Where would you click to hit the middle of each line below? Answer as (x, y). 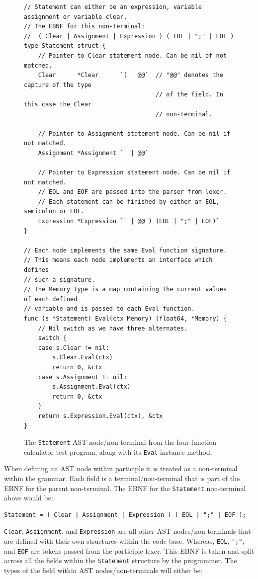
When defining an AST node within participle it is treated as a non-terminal (121, 468)
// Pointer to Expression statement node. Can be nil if (134, 173)
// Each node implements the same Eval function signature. (126, 250)
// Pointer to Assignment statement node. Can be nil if (134, 133)
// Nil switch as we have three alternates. (113, 328)
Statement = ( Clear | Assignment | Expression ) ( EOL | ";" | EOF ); (125, 515)
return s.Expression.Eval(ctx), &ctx (100, 416)
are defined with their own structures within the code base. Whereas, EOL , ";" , (124, 541)
